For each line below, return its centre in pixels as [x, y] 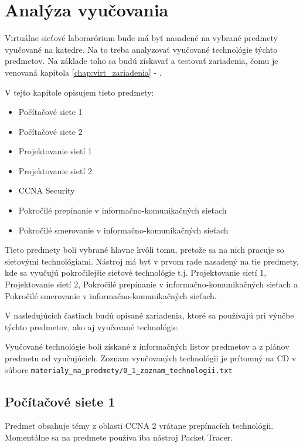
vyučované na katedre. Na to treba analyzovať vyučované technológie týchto [141, 49]
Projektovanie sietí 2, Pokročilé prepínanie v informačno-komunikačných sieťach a [151, 284]
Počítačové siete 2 [50, 131]
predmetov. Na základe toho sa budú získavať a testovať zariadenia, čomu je [142, 61]
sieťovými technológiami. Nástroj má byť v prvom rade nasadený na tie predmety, [152, 261]
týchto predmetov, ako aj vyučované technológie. [92, 326]
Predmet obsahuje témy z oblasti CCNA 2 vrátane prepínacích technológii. [139, 426]
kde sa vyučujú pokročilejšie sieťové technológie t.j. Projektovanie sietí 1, [136, 272]
